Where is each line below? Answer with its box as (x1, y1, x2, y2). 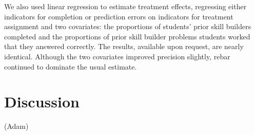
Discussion (4, 91, 80, 112)
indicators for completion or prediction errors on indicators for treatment (4, 11, 233, 21)
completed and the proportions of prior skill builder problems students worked (4, 31, 250, 41)
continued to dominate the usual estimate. (4, 61, 137, 72)
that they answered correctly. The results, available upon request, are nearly (4, 41, 244, 52)
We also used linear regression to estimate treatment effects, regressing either (4, 1, 247, 11)
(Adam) (4, 121, 29, 131)
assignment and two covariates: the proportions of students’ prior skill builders (4, 21, 251, 32)
